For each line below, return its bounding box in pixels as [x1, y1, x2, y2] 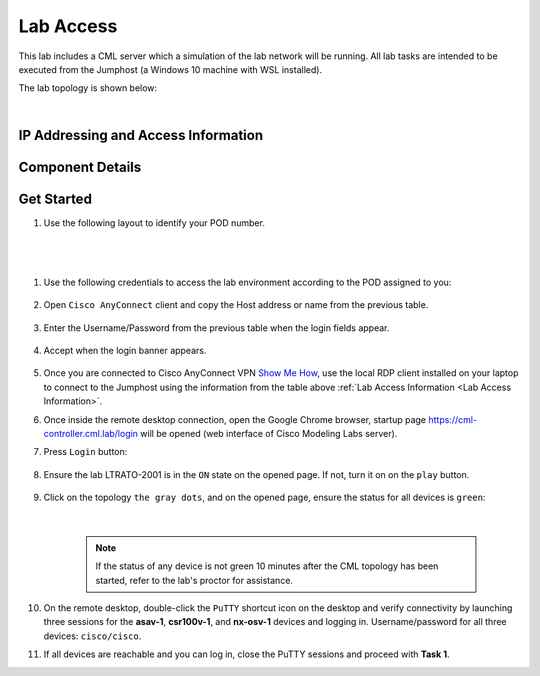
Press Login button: [43, 446, 128, 458]
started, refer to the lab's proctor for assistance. [95, 574, 294, 586]
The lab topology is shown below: [18, 82, 158, 94]
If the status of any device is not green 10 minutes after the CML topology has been [95, 560, 439, 572]
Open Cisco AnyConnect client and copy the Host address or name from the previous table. [43, 299, 429, 311]
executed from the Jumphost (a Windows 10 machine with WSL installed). [18, 63, 323, 75]
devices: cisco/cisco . [43, 630, 142, 642]
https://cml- [428, 413, 478, 425]
